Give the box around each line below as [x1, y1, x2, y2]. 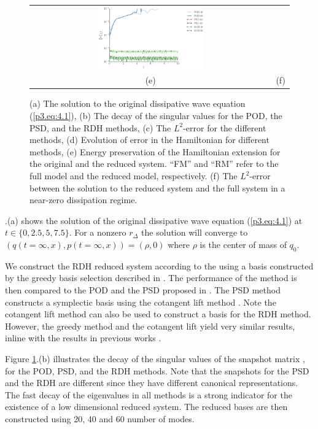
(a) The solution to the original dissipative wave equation [29, 97, 246, 110]
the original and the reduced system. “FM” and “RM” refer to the [29, 157, 279, 170]
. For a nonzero [69, 226, 126, 239]
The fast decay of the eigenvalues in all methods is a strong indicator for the [5, 388, 292, 401]
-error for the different [183, 121, 266, 134]
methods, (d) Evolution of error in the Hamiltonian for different [29, 133, 270, 146]
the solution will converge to [141, 226, 248, 239]
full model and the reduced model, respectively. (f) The [29, 169, 238, 182]
